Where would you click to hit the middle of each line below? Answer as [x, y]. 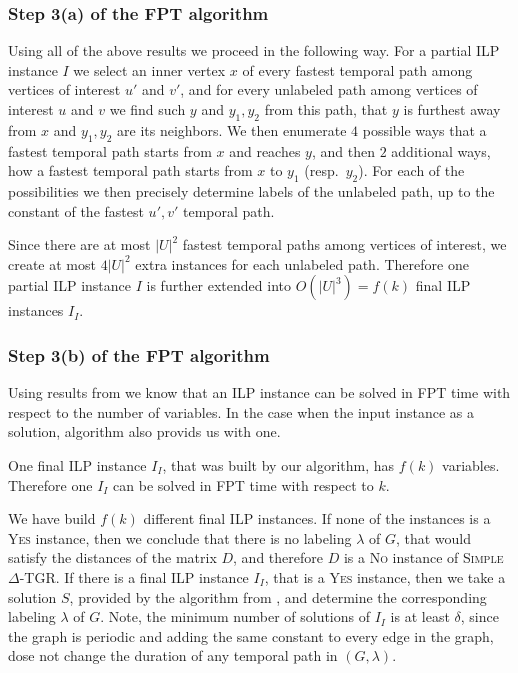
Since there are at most [79, 244]
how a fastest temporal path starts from [130, 170]
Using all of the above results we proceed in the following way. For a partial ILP [254, 50]
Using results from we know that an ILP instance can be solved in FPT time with [259, 392]
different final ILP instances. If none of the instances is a [317, 518]
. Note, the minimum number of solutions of [235, 616]
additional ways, [441, 150]
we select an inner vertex [149, 69]
